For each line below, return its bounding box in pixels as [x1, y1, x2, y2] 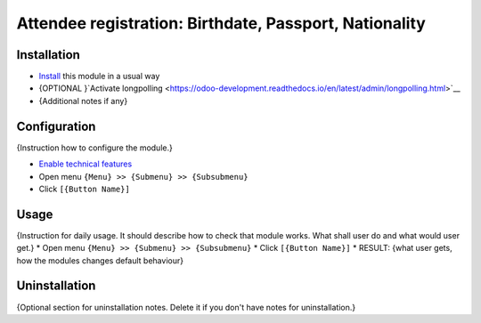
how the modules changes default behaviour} [16, 254, 184, 266]
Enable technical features [38, 158, 133, 169]
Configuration [16, 118, 96, 133]
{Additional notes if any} [38, 95, 128, 106]
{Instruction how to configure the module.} [16, 142, 173, 153]
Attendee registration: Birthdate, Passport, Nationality [16, 13, 427, 33]
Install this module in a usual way [38, 71, 160, 82]
